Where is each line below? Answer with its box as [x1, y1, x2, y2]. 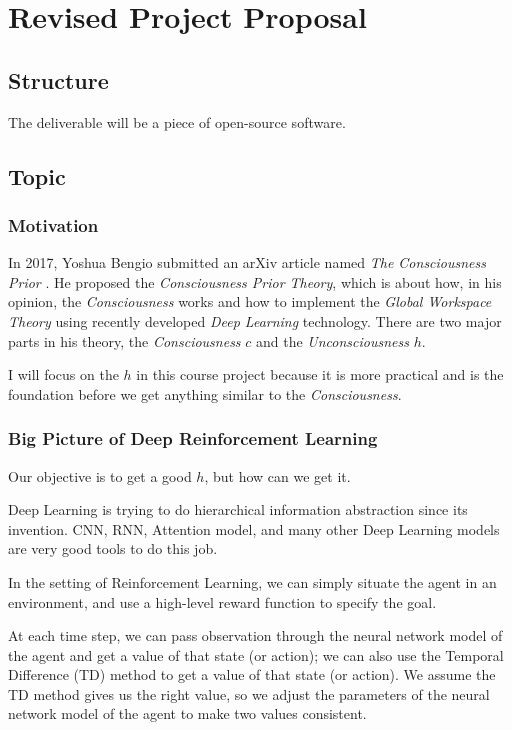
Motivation [8, 212, 99, 237]
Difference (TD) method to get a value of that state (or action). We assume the [8, 664, 496, 685]
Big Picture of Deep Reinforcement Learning [8, 426, 378, 451]
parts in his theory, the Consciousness [8, 330, 241, 351]
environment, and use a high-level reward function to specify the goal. [8, 591, 437, 612]
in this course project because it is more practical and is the [136, 364, 504, 385]
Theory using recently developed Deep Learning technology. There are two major [8, 310, 502, 331]
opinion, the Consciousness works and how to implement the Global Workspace [8, 291, 492, 312]
